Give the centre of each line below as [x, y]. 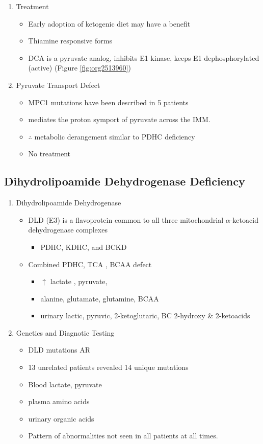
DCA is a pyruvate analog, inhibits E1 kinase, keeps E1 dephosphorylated [144, 57]
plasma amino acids [59, 401]
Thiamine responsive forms [70, 41]
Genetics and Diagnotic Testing [65, 332]
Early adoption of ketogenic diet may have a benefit [109, 23]
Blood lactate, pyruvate [65, 384]
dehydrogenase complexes [68, 230]
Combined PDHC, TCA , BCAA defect [90, 264]
